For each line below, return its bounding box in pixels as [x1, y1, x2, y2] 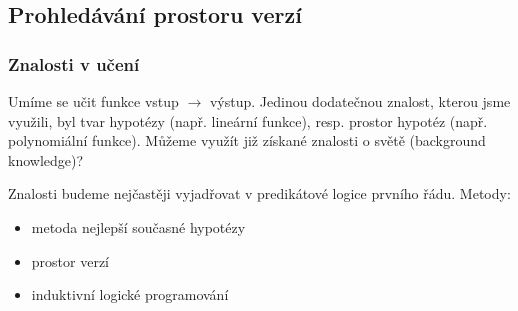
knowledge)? [8, 149, 84, 170]
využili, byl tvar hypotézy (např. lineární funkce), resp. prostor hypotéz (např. [8, 110, 488, 131]
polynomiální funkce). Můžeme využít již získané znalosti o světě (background [8, 130, 486, 151]
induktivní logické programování [31, 284, 229, 305]
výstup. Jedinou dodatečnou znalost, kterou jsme [209, 91, 511, 111]
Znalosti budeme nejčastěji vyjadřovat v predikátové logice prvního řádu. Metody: [8, 183, 511, 204]
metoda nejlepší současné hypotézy [31, 216, 246, 237]
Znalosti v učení [8, 51, 140, 76]
